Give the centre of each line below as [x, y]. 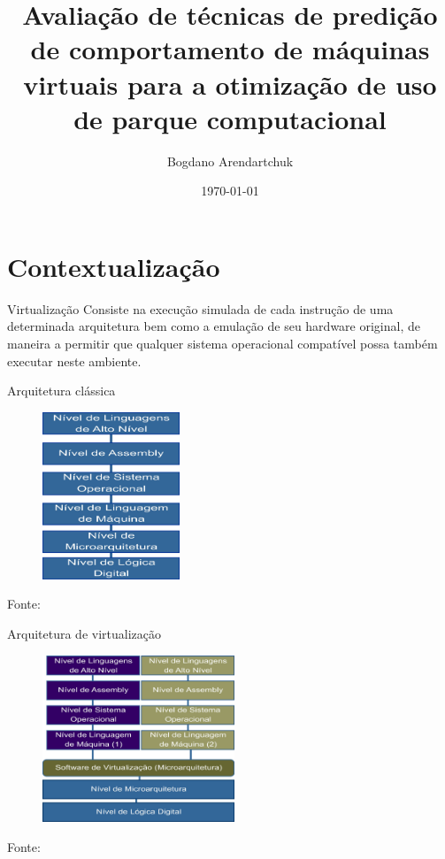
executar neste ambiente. [74, 360]
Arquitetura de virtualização [84, 633]
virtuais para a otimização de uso [230, 84]
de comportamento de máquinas [230, 49]
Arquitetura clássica [61, 391]
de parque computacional [230, 118]
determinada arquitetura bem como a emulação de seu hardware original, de [214, 326]
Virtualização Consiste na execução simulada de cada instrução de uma [200, 308]
